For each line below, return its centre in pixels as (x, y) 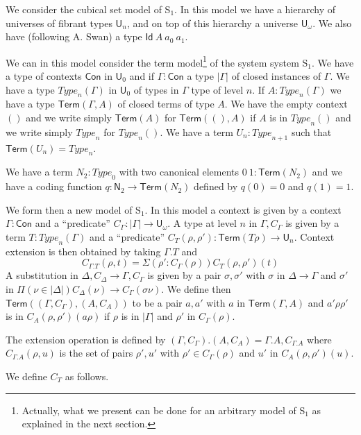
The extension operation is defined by (86, 339)
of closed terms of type (166, 104)
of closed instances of (276, 76)
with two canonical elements (179, 172)
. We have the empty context (286, 104)
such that (311, 131)
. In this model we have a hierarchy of (255, 9)
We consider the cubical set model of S (88, 9)
